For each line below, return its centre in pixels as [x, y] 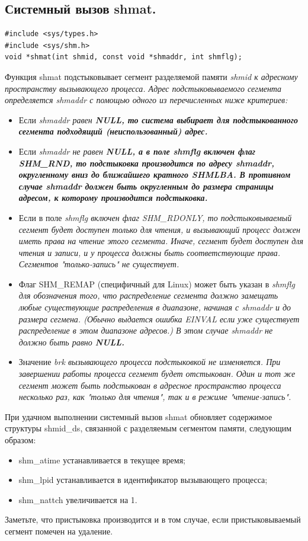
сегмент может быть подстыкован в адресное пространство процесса [150, 385]
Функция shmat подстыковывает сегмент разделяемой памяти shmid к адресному [151, 76]
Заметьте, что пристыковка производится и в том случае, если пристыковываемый [153, 519]
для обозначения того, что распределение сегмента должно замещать [148, 295]
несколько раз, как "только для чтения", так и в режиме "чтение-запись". [155, 397]
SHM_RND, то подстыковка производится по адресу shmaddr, [147, 163]
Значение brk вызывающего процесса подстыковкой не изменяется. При [150, 362]
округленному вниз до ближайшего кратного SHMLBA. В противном [155, 175]
